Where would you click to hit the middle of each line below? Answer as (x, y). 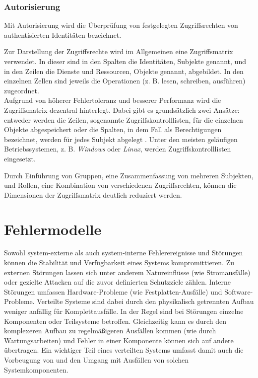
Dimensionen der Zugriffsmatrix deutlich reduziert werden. (93, 194)
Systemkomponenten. (36, 369)
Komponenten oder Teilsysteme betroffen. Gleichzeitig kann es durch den (115, 321)
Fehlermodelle (53, 229)
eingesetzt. (20, 158)
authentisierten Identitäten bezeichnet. (63, 35)
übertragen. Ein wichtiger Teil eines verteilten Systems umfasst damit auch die (124, 350)
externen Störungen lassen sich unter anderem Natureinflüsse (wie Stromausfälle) (127, 272)
